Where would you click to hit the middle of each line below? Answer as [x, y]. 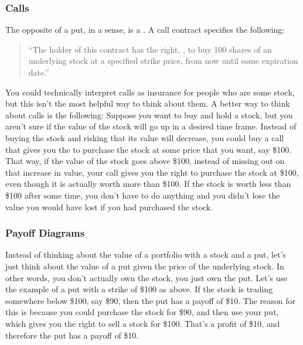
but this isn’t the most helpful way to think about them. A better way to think [148, 103]
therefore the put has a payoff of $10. [72, 335]
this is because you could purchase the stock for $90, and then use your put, [142, 312]
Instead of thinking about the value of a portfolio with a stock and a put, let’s [146, 255]
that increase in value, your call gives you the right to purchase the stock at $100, [152, 172]
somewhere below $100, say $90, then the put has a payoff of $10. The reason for [151, 300]
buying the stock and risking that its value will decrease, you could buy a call [145, 137]
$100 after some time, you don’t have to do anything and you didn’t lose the [143, 195]
